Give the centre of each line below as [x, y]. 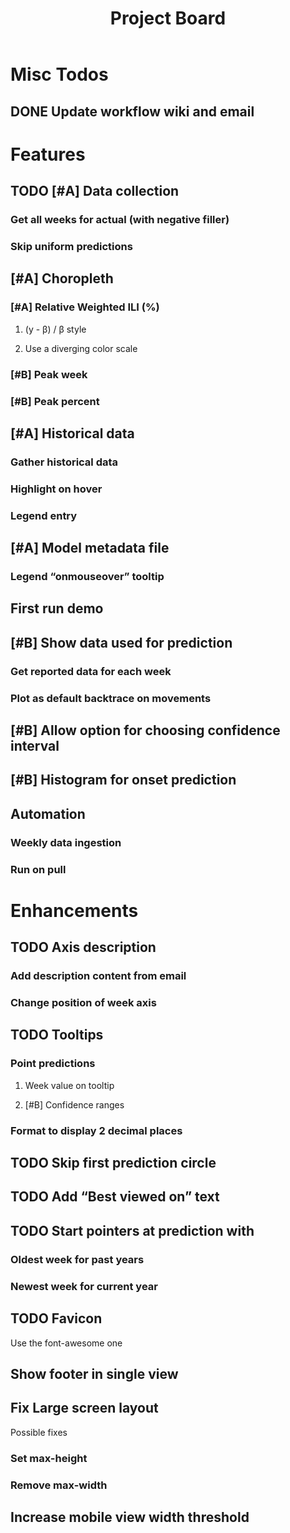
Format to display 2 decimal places [96, 1130]
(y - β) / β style [55, 329]
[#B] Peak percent [55, 401]
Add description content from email [98, 976]
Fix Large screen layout [84, 1408]
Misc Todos [59, 74]
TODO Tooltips [57, 1035]
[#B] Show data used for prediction [121, 642]
